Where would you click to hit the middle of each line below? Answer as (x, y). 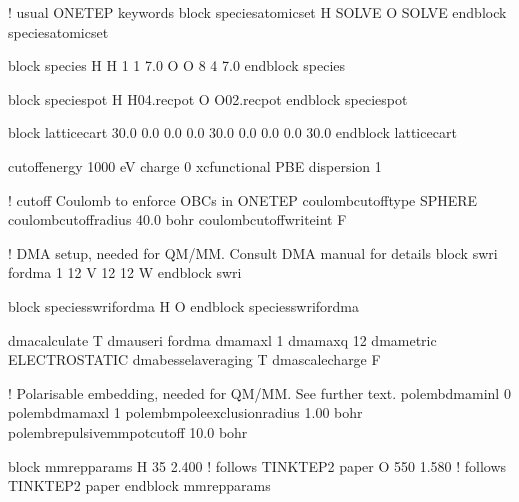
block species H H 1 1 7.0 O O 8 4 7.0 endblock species (177, 65)
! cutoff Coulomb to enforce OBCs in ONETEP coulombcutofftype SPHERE (243, 199)
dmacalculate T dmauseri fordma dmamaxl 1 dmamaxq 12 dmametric (222, 339)
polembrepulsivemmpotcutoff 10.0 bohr (128, 431)
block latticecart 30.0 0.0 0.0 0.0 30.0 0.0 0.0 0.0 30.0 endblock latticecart (232, 132)
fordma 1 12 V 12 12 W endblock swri (125, 272)
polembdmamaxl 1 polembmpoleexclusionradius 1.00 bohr (185, 412)
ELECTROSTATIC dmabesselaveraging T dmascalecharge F (194, 359)
